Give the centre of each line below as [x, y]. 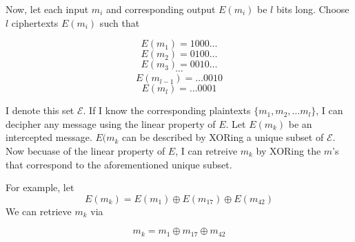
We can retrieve [39, 211]
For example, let [40, 187]
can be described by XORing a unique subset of [223, 137]
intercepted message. [49, 137]
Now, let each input [47, 9]
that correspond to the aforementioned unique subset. [119, 164]
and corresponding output [161, 9]
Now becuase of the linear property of [85, 150]
